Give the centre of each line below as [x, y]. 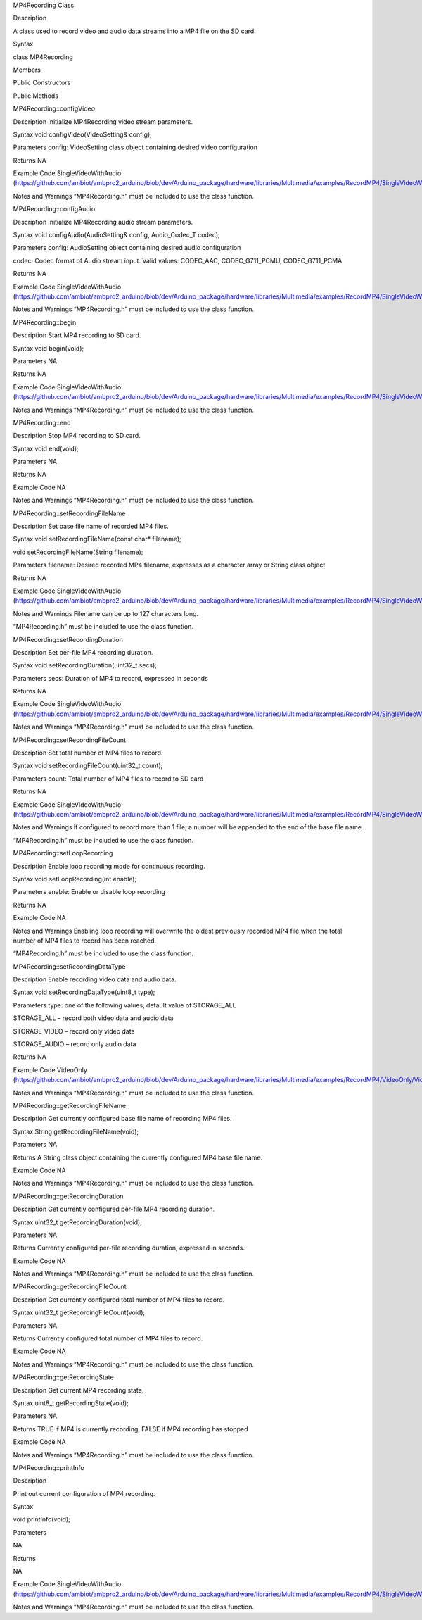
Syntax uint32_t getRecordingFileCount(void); [79, 1312]
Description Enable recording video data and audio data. [95, 979]
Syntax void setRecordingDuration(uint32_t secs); [85, 665]
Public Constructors [42, 83]
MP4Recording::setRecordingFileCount [70, 740]
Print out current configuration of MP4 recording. [84, 1493]
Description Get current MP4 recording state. [78, 1390]
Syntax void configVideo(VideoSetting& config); [83, 134]
